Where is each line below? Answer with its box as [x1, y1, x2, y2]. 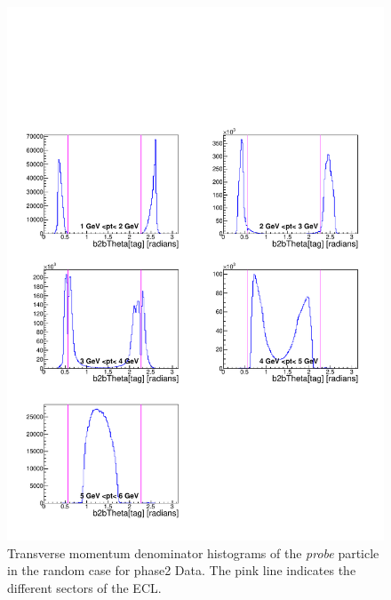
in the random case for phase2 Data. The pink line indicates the [7, 561, 356, 580]
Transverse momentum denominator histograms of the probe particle [7, 543, 379, 562]
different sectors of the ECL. [7, 578, 162, 596]
